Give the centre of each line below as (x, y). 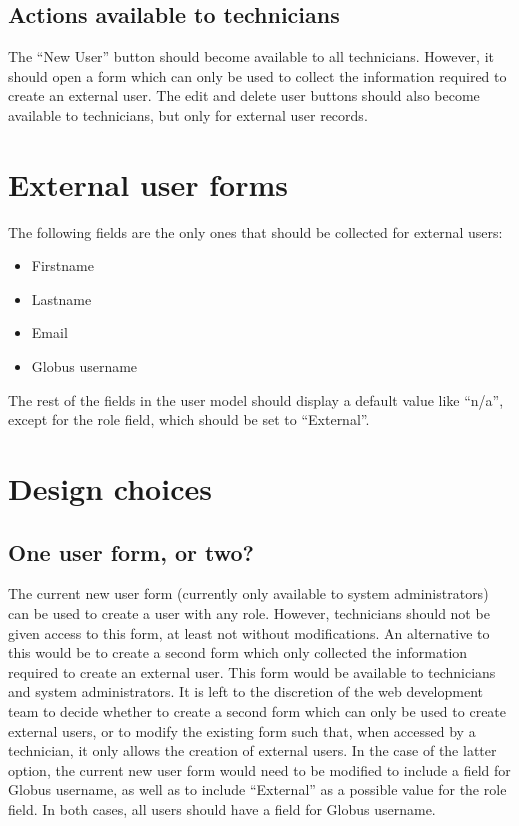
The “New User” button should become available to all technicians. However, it (251, 56)
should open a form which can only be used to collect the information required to (257, 75)
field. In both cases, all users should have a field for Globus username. (222, 808)
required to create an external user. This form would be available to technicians (252, 671)
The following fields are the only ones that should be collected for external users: (255, 231)
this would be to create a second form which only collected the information (238, 652)
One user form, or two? (131, 551)
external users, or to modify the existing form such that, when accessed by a (242, 730)
